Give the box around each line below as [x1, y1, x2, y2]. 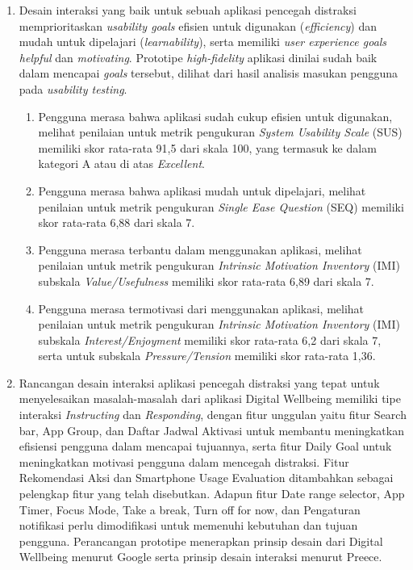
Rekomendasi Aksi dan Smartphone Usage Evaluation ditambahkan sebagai [19, 469, 394, 486]
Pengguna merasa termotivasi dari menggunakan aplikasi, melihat [38, 300, 365, 316]
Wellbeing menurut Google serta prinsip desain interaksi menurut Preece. [19, 548, 382, 565]
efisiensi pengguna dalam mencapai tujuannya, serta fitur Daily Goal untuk [19, 438, 392, 455]
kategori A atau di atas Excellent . [38, 155, 205, 172]
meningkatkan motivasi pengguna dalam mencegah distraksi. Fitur [19, 453, 349, 470]
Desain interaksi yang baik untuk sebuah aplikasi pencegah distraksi [19, 2, 357, 18]
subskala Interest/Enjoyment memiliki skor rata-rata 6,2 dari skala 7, [38, 331, 382, 348]
